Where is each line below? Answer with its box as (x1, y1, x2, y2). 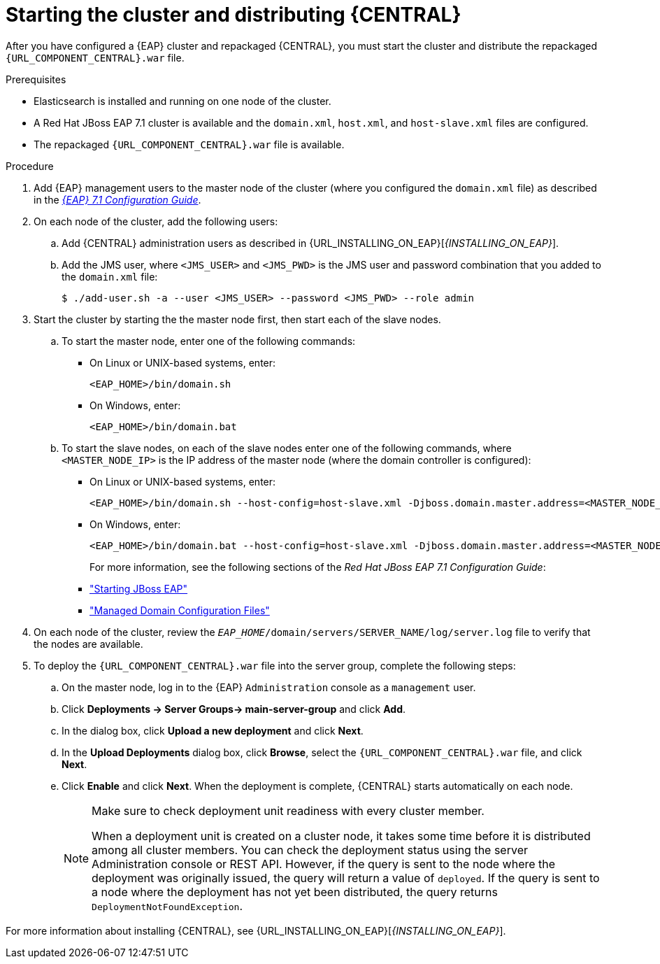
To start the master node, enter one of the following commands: (62, 334, 356, 347)
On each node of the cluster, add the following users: (34, 215, 278, 227)
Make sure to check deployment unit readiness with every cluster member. (92, 803, 485, 818)
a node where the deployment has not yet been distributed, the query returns (92, 884, 498, 899)
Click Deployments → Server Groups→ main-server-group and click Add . (62, 702, 406, 715)
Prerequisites (6, 73, 66, 85)
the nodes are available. (34, 637, 143, 650)
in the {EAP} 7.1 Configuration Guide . (34, 193, 201, 206)
